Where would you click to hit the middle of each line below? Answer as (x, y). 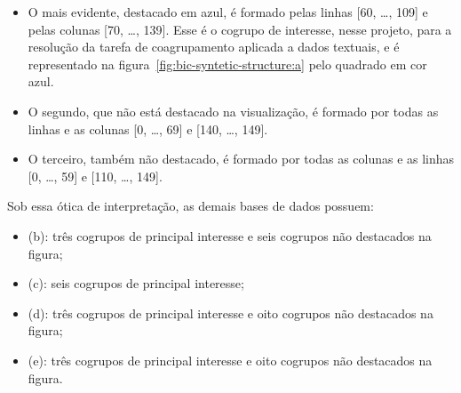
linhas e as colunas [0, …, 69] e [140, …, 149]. (148, 128)
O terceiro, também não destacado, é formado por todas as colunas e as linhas (241, 159)
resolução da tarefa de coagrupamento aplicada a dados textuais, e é (214, 47)
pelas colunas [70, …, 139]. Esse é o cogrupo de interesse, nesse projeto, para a (240, 29)
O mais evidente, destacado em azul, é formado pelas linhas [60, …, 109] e (228, 12)
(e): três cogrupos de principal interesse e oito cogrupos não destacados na (230, 360)
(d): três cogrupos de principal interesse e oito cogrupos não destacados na (230, 313)
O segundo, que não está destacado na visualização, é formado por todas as (233, 111)
